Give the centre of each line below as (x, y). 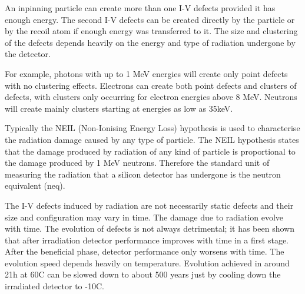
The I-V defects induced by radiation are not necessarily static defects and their (149, 205)
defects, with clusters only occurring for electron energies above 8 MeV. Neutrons (151, 97)
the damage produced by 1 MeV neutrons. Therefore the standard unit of (137, 163)
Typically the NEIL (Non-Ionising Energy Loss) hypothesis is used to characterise (152, 128)
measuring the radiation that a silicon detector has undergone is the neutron (143, 174)
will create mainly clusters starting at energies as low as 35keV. (119, 108)
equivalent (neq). (35, 186)
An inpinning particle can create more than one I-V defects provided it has (140, 8)
